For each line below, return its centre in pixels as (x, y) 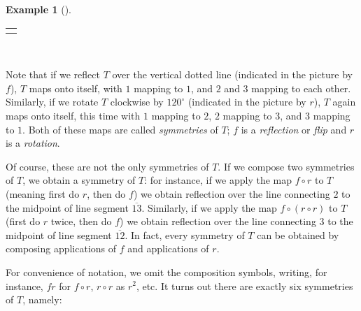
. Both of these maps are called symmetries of (120, 129)
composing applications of (61, 248)
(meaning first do (43, 193)
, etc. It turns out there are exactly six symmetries (245, 285)
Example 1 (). (38, 9)
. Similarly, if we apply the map (209, 207)
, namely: (42, 299)
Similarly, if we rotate (52, 102)
